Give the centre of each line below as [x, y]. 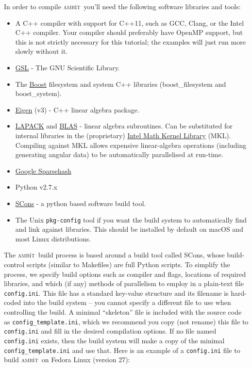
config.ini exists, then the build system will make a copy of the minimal [114, 340]
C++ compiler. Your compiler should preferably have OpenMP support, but [129, 32]
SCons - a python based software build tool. [81, 203]
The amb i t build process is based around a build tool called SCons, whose [114, 255]
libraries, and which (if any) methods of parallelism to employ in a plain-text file [124, 283]
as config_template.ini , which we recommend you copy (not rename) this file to [126, 321]
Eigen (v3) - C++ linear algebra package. [77, 109]
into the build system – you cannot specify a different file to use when [127, 302]
